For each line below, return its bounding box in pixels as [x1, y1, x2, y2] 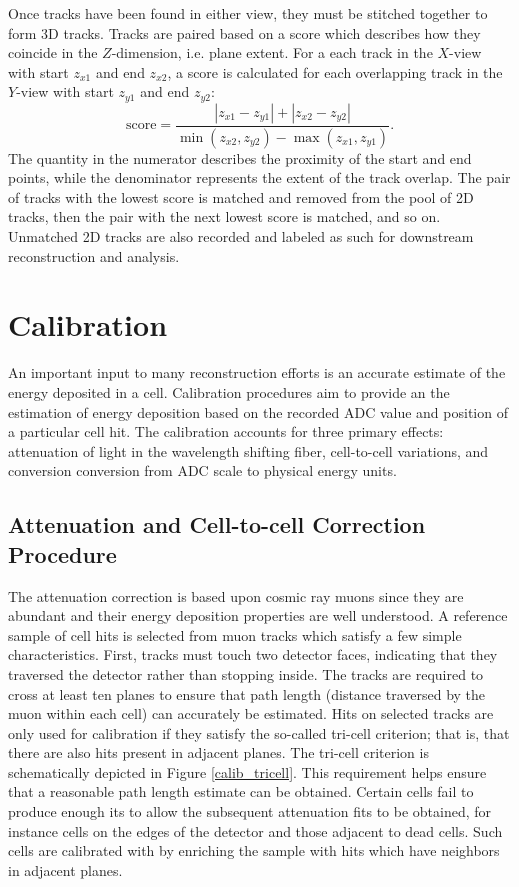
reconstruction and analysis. [8, 245, 180, 266]
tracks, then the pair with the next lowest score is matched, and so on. [8, 206, 441, 227]
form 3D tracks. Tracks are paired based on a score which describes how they [8, 22, 481, 43]
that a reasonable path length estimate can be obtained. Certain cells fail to [8, 781, 474, 802]
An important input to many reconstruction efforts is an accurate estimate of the [8, 362, 506, 383]
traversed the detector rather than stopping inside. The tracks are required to [8, 663, 484, 684]
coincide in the [8, 42, 98, 63]
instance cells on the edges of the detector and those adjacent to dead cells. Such [8, 820, 503, 841]
